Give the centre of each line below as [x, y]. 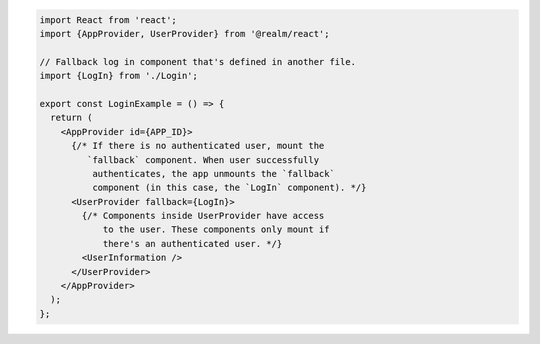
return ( [71, 118]
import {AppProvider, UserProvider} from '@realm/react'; [184, 33]
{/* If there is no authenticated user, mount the [198, 146]
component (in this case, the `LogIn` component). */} [229, 188]
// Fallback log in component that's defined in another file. [198, 61]
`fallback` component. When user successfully [203, 159]
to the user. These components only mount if [216, 229]
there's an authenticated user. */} [192, 243]
